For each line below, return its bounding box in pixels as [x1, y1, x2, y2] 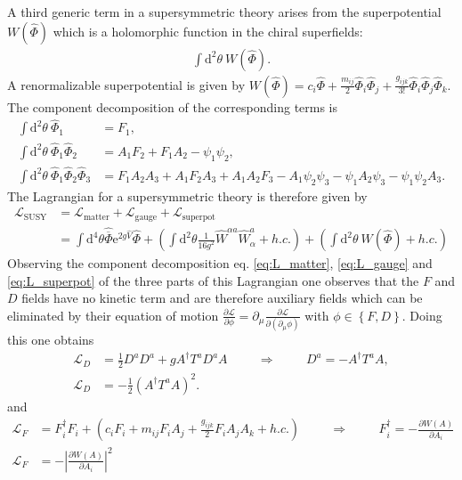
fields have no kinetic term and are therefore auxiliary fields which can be [21, 289, 423, 307]
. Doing [401, 305, 442, 324]
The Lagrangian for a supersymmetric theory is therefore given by [7, 186, 368, 205]
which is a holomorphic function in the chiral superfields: [53, 21, 363, 40]
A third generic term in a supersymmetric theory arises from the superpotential [7, 3, 442, 20]
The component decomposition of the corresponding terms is [7, 97, 338, 116]
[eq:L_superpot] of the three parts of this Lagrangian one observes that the [7, 271, 419, 289]
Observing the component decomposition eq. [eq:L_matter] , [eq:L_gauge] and [7, 254, 433, 273]
